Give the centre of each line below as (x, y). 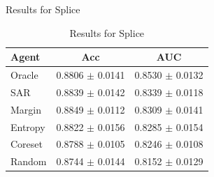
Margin (26, 109)
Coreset (27, 144)
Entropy (28, 126)
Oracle (24, 75)
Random (29, 161)
